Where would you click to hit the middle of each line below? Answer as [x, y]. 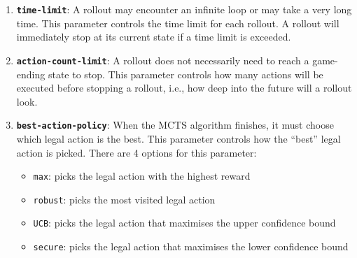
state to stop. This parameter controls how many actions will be [185, 74]
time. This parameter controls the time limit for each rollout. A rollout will [178, 23]
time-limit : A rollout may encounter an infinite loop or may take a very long [184, 9]
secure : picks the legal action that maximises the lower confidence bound [191, 246]
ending [31, 74]
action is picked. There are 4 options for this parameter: [136, 152]
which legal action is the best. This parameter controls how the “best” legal [178, 138]
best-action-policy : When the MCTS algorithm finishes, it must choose [175, 125]
